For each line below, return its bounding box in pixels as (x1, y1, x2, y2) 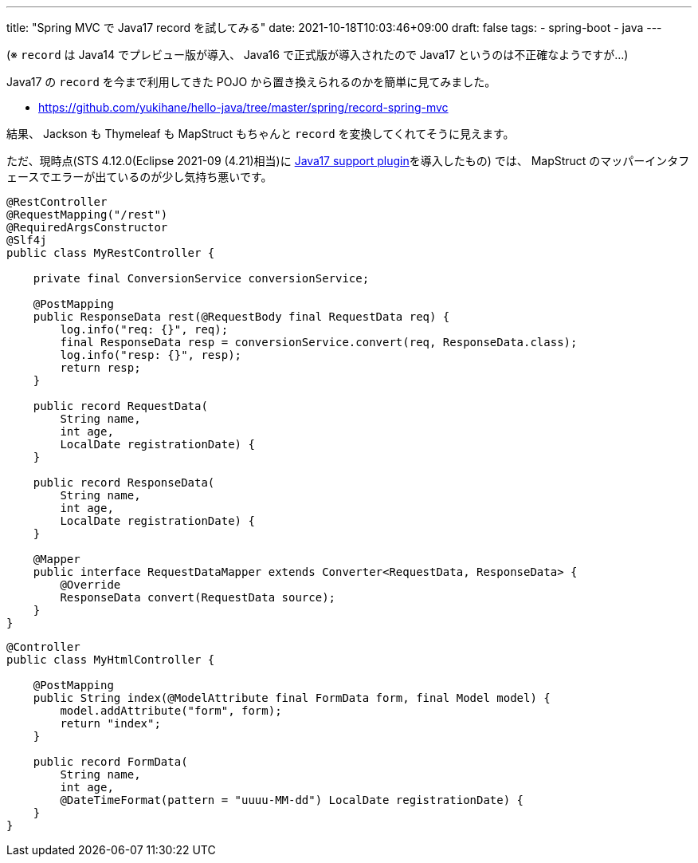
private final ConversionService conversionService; (33, 272, 370, 285)
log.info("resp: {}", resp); (60, 349, 242, 361)
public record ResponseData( (33, 476, 215, 489)
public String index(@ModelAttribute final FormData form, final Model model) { (33, 692, 551, 704)
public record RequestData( (33, 400, 208, 412)
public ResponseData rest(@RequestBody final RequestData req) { (33, 310, 450, 323)
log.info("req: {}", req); (60, 323, 229, 336)
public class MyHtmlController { (6, 653, 215, 666)
